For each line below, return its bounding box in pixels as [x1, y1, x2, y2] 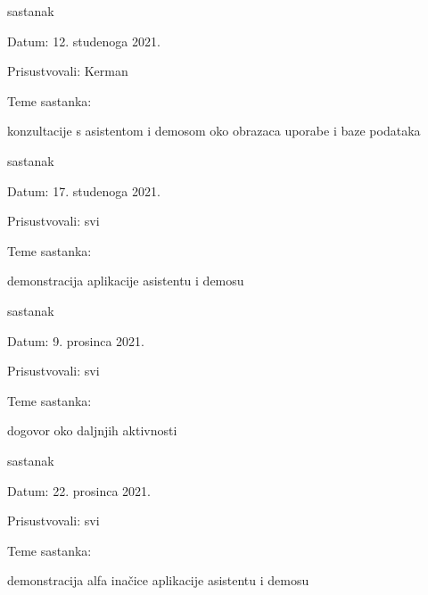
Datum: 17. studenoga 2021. [7, 181, 160, 200]
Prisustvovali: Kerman [7, 62, 128, 80]
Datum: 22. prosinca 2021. [7, 481, 151, 500]
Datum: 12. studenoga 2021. [7, 31, 160, 50]
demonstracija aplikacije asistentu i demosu [7, 271, 244, 290]
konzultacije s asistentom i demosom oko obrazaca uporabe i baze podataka [7, 121, 421, 140]
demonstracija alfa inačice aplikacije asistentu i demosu [7, 571, 309, 590]
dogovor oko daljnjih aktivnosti [7, 421, 177, 440]
